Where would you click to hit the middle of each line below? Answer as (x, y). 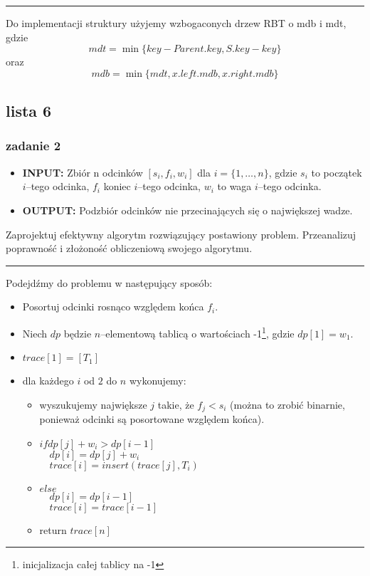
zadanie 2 (33, 146)
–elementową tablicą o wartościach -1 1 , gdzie (197, 332)
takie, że (176, 404)
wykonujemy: (158, 381)
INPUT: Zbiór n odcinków (83, 172)
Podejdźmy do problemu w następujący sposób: (109, 282)
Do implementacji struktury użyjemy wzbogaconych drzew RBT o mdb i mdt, (176, 23)
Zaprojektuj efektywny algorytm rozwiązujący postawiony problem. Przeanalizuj (181, 234)
